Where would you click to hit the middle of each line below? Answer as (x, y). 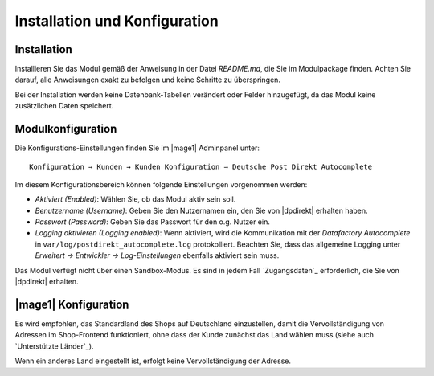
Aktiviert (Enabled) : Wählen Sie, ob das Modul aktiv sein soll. (135, 199)
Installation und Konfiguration (117, 21)
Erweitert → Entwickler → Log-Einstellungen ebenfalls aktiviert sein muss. (157, 255)
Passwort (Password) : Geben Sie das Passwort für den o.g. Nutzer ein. (153, 222)
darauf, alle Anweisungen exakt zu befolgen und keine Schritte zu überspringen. (148, 80)
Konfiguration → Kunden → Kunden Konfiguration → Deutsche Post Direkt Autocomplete (201, 166)
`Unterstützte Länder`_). (54, 346)
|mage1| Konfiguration (72, 304)
